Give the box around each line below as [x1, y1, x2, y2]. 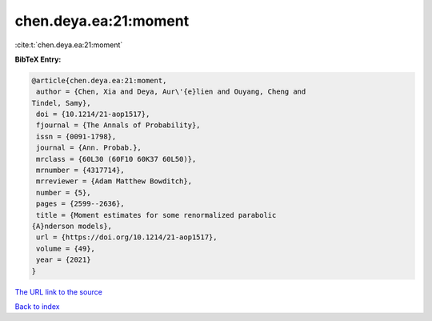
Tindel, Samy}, [31, 98, 91, 107]
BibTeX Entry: [14, 54, 62, 64]
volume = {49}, [36, 244, 96, 253]
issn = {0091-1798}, [36, 132, 117, 141]
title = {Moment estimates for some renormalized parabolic [36, 211, 277, 219]
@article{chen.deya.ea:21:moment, [31, 76, 167, 85]
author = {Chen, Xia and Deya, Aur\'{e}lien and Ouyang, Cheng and [36, 87, 306, 96]
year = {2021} [36, 255, 91, 264]
